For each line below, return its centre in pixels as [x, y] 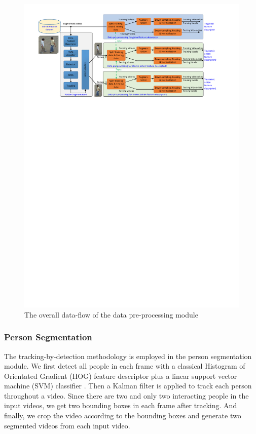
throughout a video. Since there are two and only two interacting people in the [126, 395]
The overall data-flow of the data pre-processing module [111, 314]
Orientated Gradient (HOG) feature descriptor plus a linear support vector [121, 376]
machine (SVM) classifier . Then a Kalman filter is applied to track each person [128, 386]
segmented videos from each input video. [67, 425]
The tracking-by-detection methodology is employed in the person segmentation [128, 356]
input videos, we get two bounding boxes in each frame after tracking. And [121, 405]
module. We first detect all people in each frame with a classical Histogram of [125, 366]
